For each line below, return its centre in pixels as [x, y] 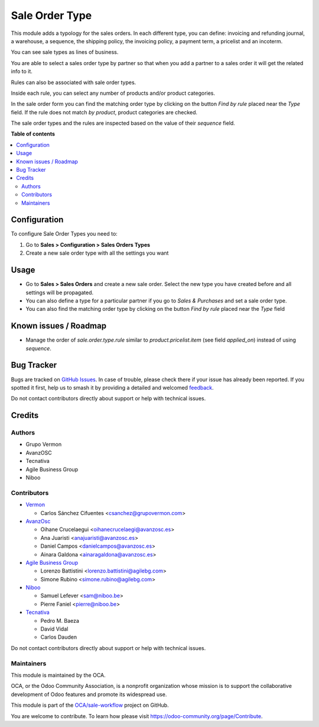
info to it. [22, 72]
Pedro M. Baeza [60, 620]
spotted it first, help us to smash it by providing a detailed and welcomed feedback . [112, 387]
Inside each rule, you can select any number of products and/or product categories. [113, 93]
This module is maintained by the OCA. [58, 675]
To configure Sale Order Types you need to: [64, 234]
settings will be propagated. [60, 292]
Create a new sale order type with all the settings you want [97, 253]
